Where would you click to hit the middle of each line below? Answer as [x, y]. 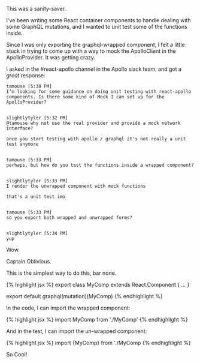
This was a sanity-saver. [36, 9]
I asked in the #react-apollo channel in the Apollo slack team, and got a [94, 69]
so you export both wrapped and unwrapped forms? [69, 218]
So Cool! [17, 354]
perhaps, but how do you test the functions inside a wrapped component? [100, 165]
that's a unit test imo [36, 197]
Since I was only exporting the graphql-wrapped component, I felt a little [96, 45]
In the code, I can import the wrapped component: [68, 308]
